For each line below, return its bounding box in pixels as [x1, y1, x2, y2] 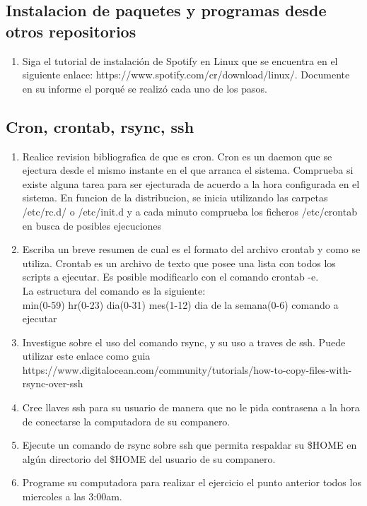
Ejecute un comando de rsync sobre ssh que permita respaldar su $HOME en [22, 437, 357, 452]
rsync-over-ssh [22, 376, 83, 391]
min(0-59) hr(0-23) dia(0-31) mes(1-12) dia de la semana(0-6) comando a [22, 297, 339, 312]
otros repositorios [6, 20, 136, 42]
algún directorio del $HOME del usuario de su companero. [22, 451, 276, 466]
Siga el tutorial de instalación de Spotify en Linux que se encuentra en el [22, 53, 338, 68]
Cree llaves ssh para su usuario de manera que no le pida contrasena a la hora [22, 400, 360, 415]
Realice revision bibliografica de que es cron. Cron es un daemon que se [22, 148, 332, 163]
